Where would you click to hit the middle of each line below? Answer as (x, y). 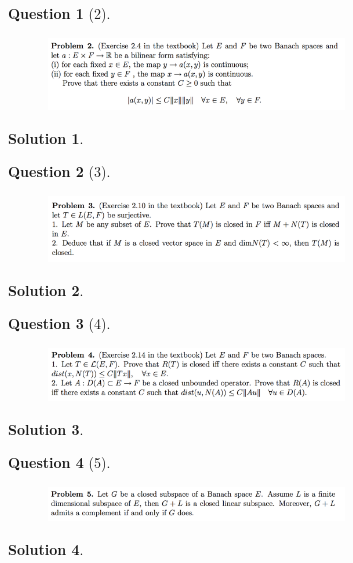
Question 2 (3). (59, 171)
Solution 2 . (46, 289)
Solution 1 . (46, 137)
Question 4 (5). (59, 462)
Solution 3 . (46, 428)
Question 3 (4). (59, 323)
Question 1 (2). (59, 13)
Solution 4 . (46, 548)
